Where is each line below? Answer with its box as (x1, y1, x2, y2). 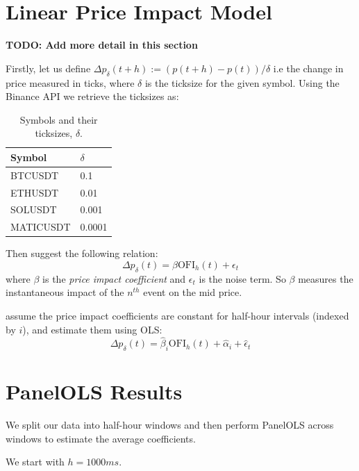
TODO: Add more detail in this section (6, 38, 198, 52)
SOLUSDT (10, 202, 57, 217)
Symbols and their (19, 112, 98, 126)
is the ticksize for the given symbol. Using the (144, 75, 340, 90)
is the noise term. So (199, 271, 286, 286)
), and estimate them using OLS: (22, 322, 162, 336)
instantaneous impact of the (6, 285, 124, 299)
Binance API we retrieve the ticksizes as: (6, 89, 179, 104)
